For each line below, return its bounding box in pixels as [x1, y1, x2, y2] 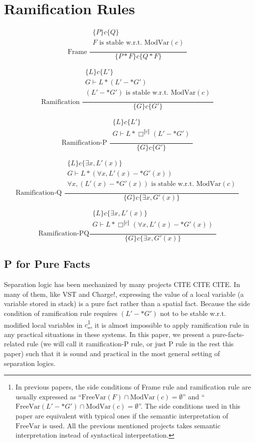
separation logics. [4, 358, 56, 368]
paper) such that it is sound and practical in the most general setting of [4, 348, 220, 358]
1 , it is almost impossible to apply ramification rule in [87, 318, 249, 330]
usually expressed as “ [15, 391, 82, 401]
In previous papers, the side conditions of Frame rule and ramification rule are [15, 382, 251, 392]
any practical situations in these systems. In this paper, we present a [4, 329, 210, 339]
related [4, 339, 25, 349]
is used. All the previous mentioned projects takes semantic [42, 420, 221, 430]
